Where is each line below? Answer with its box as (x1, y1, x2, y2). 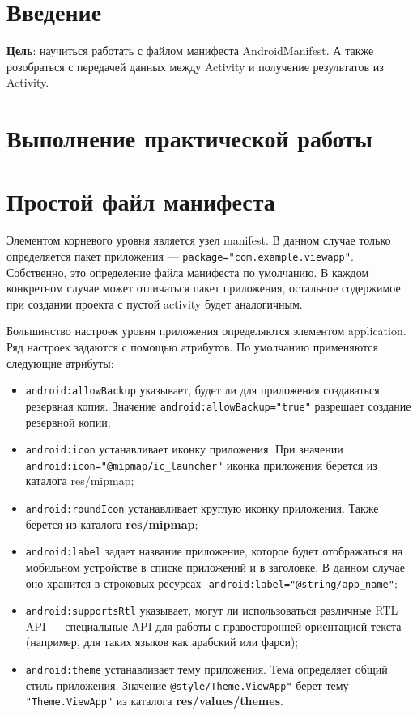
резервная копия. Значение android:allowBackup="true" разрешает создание (25, 397, 411, 414)
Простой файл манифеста (6, 185, 275, 218)
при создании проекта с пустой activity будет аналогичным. (6, 295, 303, 312)
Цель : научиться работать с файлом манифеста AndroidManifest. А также (6, 42, 374, 59)
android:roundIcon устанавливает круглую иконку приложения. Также (25, 500, 379, 517)
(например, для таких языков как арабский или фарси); (25, 633, 299, 650)
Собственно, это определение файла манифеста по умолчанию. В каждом (6, 263, 369, 280)
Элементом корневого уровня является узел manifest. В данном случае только (6, 232, 391, 249)
